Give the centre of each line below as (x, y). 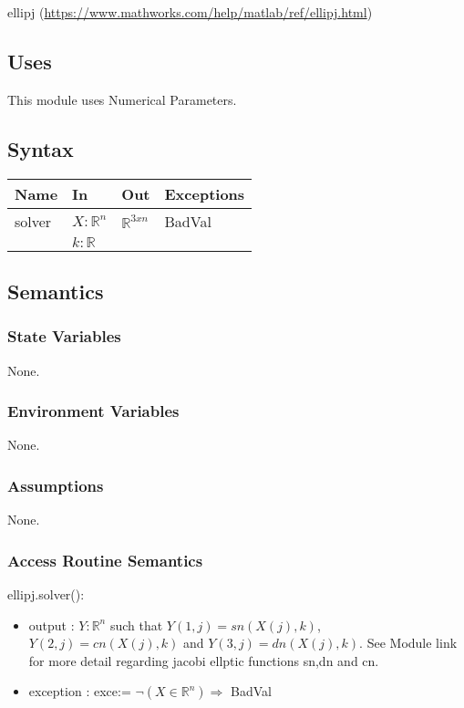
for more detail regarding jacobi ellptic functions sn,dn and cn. (204, 660)
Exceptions (205, 193)
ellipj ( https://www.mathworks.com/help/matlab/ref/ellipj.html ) (190, 12)
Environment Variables (93, 411)
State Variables (64, 336)
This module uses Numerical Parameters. (122, 99)
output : (52, 625)
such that (136, 625)
